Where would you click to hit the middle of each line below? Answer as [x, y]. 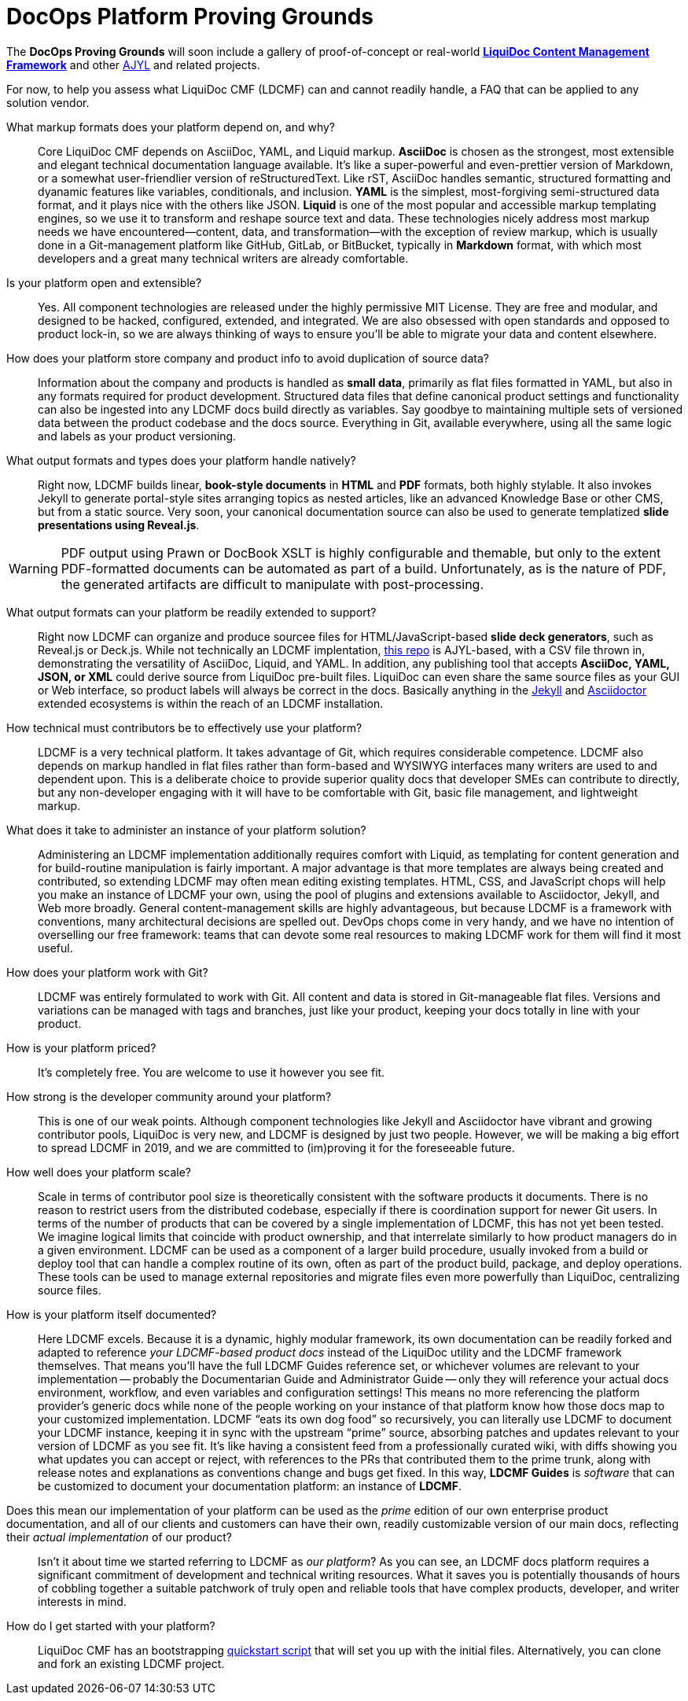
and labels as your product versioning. [137, 436]
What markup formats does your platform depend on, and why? [171, 127]
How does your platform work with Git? [107, 972]
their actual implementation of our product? [119, 1537]
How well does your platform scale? [99, 1172]
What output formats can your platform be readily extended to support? [191, 612]
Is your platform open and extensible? [104, 282]
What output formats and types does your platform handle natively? [181, 460]
